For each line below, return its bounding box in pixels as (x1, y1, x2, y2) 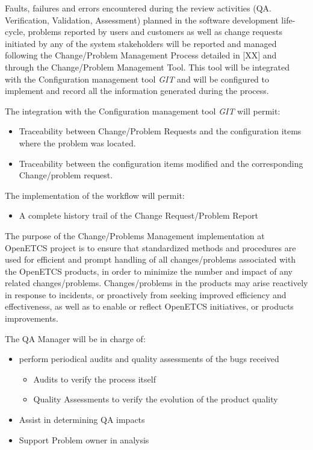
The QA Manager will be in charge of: (5, 332, 146, 345)
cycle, (5, 25, 25, 38)
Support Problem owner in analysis (19, 433, 149, 446)
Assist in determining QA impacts (19, 413, 145, 426)
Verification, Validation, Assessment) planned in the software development (5, 13, 279, 26)
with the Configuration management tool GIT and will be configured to (5, 72, 269, 85)
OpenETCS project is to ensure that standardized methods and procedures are (5, 241, 296, 254)
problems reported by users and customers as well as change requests (28, 25, 282, 38)
